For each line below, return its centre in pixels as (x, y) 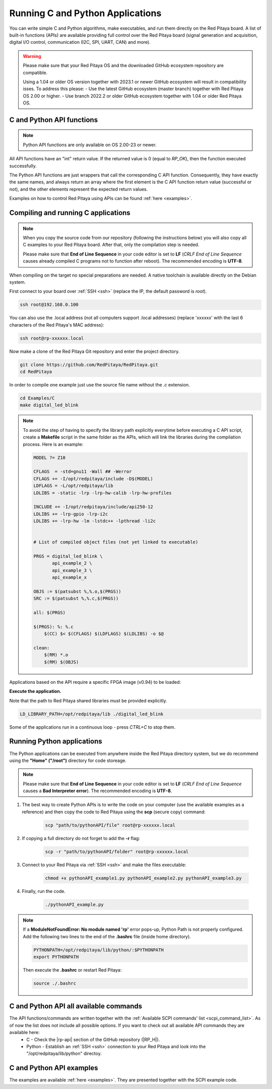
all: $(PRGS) (49, 613)
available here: (24, 1033)
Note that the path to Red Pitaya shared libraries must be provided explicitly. (88, 700)
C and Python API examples (54, 1068)
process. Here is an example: (53, 444)
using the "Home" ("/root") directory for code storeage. (68, 760)
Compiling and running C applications (70, 213)
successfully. (23, 166)
